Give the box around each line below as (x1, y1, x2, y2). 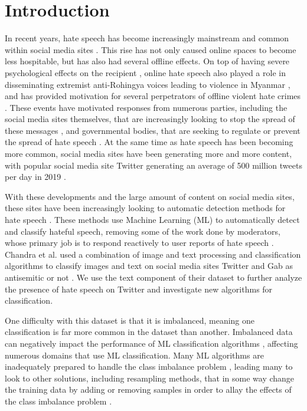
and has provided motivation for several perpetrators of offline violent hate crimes (5, 90, 301, 102)
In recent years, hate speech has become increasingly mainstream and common (5, 32, 289, 44)
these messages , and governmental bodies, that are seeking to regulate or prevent (5, 124, 301, 136)
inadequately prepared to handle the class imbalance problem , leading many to (5, 360, 293, 373)
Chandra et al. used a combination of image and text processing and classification (5, 248, 301, 260)
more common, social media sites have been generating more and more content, (5, 147, 292, 160)
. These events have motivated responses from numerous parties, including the (5, 101, 288, 113)
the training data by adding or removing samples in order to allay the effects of (5, 383, 292, 396)
